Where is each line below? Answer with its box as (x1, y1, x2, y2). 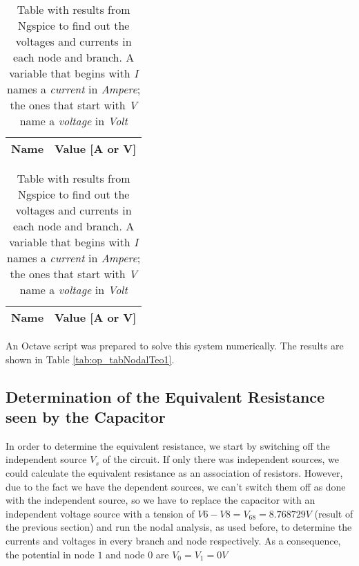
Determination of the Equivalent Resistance (6, 385, 325, 407)
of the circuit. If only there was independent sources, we (102, 452, 340, 466)
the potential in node (6, 547, 95, 561)
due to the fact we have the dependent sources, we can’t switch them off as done (6, 479, 346, 493)
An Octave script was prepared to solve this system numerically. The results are (6, 338, 344, 352)
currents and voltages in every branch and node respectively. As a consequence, (6, 533, 341, 547)
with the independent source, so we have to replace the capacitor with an (6, 493, 316, 507)
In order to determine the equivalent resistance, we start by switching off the (6, 438, 330, 453)
